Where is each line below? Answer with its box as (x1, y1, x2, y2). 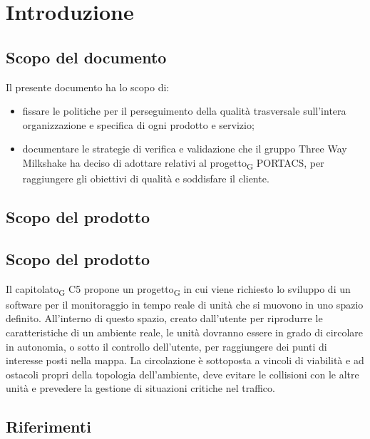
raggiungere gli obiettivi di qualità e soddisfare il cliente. (22, 171, 269, 186)
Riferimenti (6, 415, 91, 438)
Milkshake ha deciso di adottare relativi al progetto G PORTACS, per (22, 155, 324, 172)
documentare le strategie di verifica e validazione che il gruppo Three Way (22, 141, 347, 156)
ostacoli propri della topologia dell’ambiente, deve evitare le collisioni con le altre (6, 366, 359, 381)
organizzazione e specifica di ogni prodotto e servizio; (22, 117, 255, 132)
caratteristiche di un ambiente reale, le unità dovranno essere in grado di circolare (6, 324, 364, 339)
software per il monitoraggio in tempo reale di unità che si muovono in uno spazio (6, 296, 364, 311)
